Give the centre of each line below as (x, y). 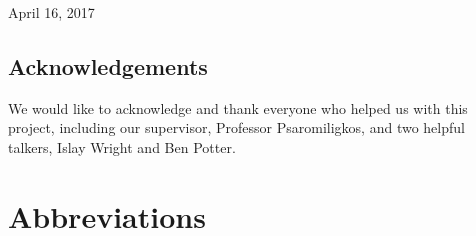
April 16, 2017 (51, 12)
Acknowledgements (108, 65)
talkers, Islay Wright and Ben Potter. (122, 146)
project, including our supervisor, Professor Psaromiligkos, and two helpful (236, 127)
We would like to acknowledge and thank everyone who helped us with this (238, 107)
